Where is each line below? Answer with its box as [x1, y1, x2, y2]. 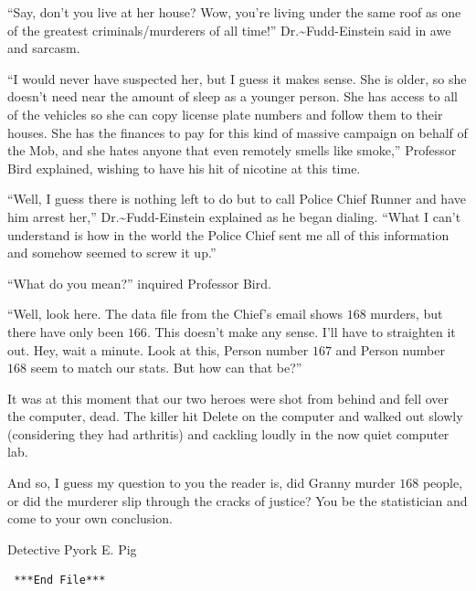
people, [422, 473, 463, 492]
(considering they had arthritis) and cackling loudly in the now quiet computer [7, 424, 450, 443]
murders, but [370, 304, 443, 323]
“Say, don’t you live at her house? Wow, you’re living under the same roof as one [7, 3, 461, 21]
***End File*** [14, 574, 106, 587]
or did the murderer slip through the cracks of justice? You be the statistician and [7, 491, 468, 510]
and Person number [335, 340, 445, 359]
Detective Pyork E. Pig [7, 539, 137, 558]
